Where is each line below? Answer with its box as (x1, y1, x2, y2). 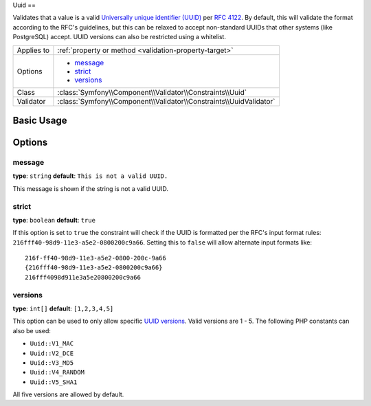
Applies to (16, 45, 50, 55)
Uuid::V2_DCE (30, 349, 74, 357)
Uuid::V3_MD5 (30, 359, 74, 367)
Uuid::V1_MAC (30, 340, 74, 348)
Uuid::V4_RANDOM (30, 368, 85, 376)
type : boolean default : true (12, 216, 96, 224)
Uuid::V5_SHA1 (30, 378, 78, 386)
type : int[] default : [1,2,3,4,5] (12, 304, 114, 313)
